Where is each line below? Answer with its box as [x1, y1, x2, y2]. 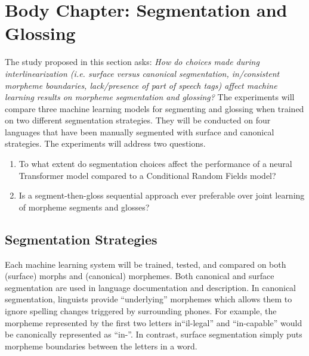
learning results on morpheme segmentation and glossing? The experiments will [5, 91, 295, 103]
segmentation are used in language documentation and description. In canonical [5, 281, 296, 293]
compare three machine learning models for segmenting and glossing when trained [5, 102, 304, 114]
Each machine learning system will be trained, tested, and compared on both [5, 258, 286, 270]
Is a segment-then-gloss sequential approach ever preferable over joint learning [18, 189, 305, 202]
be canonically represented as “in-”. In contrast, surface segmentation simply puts [5, 328, 302, 340]
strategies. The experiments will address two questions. [5, 137, 206, 150]
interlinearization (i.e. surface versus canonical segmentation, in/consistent [5, 67, 280, 79]
